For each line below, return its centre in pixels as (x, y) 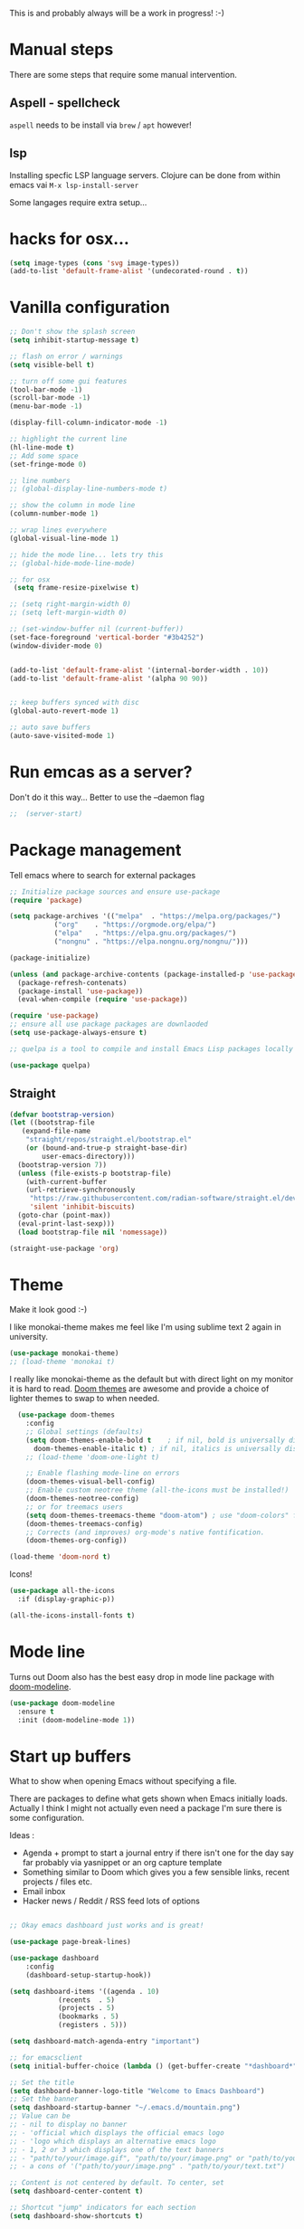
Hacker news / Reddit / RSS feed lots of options (111, 1901)
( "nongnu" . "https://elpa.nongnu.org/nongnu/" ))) (151, 942)
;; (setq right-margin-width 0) (70, 604)
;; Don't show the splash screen (72, 332)
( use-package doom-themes (66, 1415)
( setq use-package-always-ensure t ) (78, 1033)
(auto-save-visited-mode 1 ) (62, 736)
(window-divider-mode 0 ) (56, 646)
